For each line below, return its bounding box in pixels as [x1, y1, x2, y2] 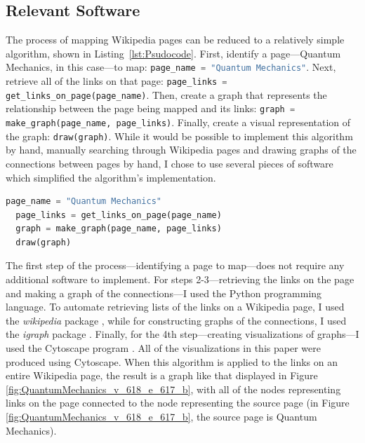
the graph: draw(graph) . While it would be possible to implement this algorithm [6, 128, 353, 143]
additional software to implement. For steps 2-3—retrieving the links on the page [6, 272, 354, 287]
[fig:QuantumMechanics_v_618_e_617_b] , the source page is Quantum [6, 409, 317, 424]
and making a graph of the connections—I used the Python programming [6, 285, 322, 300]
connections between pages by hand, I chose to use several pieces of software [6, 156, 333, 170]
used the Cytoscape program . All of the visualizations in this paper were [6, 341, 321, 355]
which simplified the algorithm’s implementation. [6, 170, 216, 184]
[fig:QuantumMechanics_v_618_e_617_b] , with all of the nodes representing [6, 381, 341, 396]
